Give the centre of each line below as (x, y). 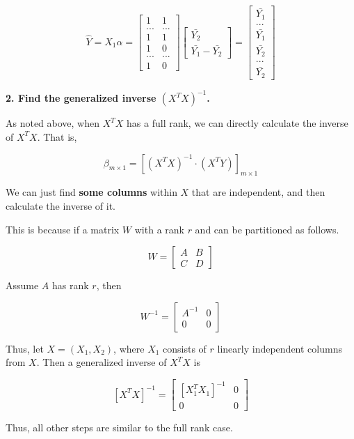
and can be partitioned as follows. (267, 229)
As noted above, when (53, 123)
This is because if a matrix (63, 229)
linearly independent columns (280, 348)
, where (129, 348)
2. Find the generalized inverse (81, 98)
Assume (22, 285)
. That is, (57, 136)
